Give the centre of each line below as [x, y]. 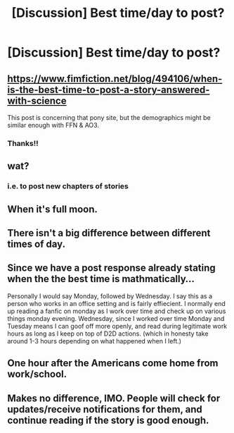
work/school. [37, 374]
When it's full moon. [53, 209]
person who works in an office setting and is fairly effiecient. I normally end [117, 303]
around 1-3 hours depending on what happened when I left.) [94, 341]
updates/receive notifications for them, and [105, 409]
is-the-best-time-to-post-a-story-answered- [109, 90]
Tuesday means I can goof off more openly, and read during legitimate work [117, 326]
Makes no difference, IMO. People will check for [114, 398]
